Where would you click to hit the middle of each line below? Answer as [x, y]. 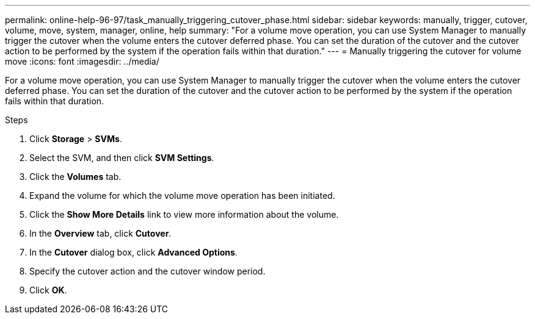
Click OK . [48, 290]
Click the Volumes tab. [75, 177]
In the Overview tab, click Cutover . [100, 233]
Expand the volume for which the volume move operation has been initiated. [182, 195]
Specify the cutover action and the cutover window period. [147, 271]
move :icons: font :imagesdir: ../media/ [82, 61]
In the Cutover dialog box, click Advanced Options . [133, 252]
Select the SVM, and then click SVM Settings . [122, 158]
